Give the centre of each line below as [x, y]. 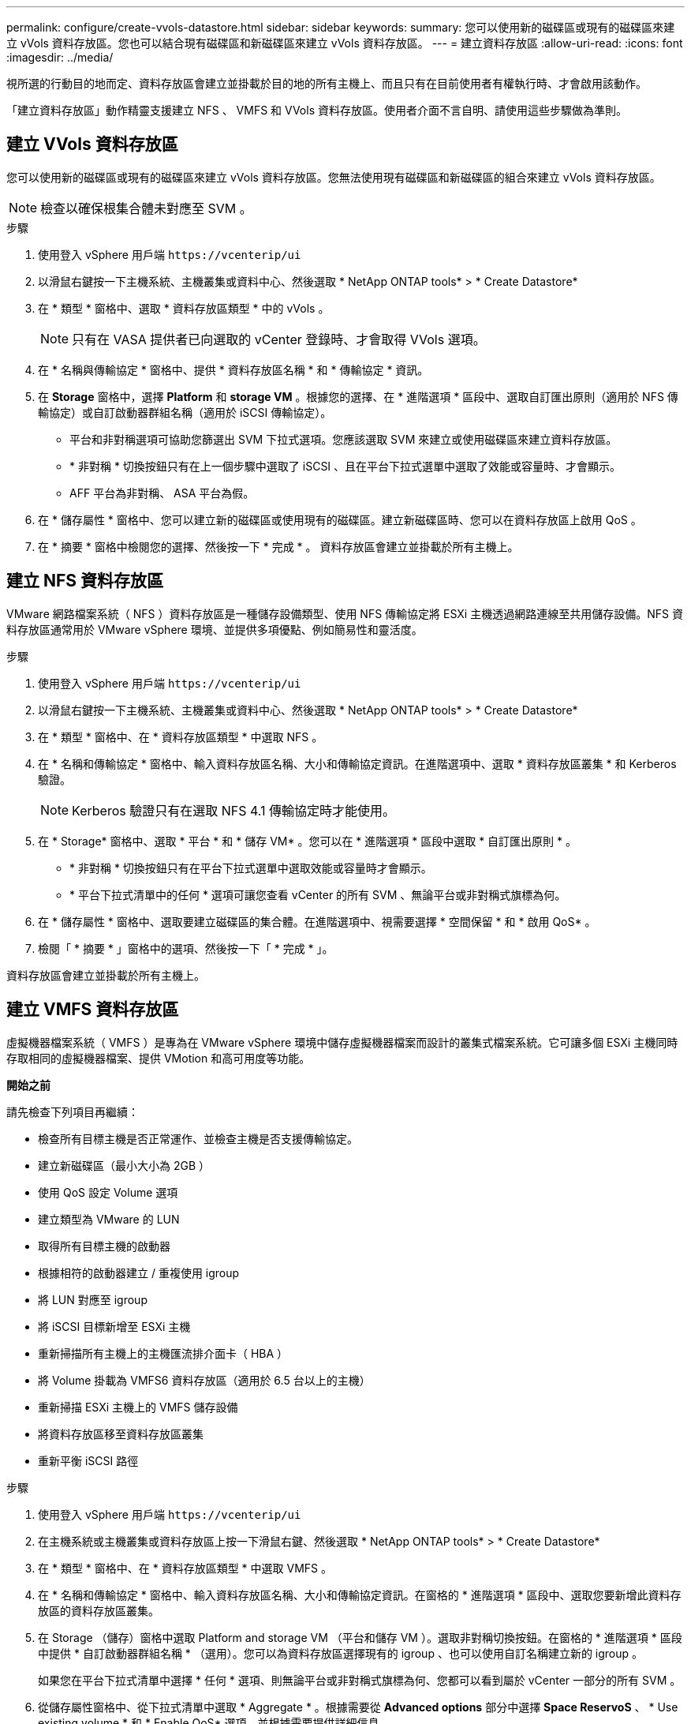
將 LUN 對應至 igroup [93, 1299]
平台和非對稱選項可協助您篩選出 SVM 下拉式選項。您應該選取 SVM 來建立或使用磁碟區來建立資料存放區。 [344, 439]
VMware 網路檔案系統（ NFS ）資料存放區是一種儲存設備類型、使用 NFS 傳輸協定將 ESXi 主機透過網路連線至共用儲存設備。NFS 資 [345, 613]
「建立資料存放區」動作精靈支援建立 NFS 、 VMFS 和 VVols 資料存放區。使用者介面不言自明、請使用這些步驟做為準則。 [317, 110]
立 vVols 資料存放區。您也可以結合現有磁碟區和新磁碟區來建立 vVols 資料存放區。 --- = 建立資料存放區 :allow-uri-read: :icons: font [345, 43]
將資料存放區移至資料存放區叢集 [121, 1434]
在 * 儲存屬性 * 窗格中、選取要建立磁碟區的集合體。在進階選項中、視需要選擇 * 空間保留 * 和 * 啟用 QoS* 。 [317, 921]
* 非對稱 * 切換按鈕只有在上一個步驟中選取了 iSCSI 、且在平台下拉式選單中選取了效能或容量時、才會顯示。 [345, 466]
